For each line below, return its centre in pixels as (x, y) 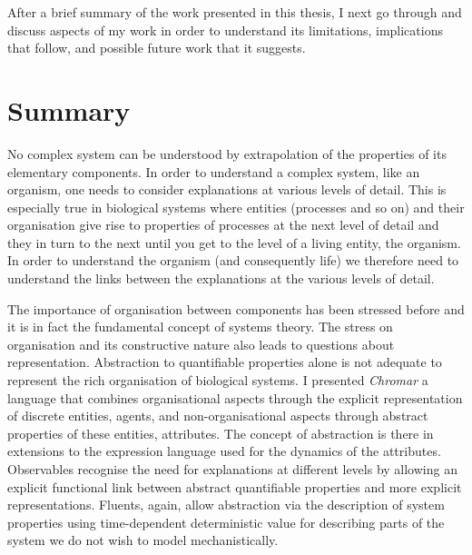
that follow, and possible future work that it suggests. (157, 48)
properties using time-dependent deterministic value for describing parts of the (226, 522)
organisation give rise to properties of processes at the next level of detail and (223, 225)
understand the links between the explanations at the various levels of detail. (221, 278)
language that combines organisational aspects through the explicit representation (235, 397)
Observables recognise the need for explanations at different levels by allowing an (232, 469)
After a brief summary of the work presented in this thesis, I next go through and (235, 12)
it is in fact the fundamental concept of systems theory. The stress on (200, 327)
